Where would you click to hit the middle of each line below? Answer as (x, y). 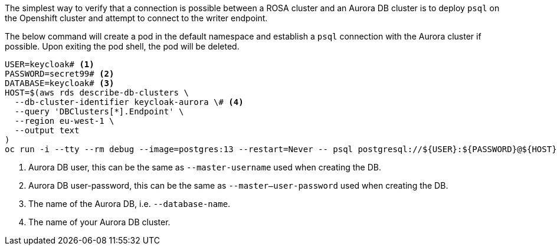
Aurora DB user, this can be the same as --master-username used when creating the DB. (205, 167)
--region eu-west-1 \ (64, 121)
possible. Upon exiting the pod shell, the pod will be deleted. (122, 46)
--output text (47, 130)
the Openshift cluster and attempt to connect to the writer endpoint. (136, 18)
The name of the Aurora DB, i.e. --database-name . (130, 204)
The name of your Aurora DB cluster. (99, 222)
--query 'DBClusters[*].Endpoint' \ (99, 111)
